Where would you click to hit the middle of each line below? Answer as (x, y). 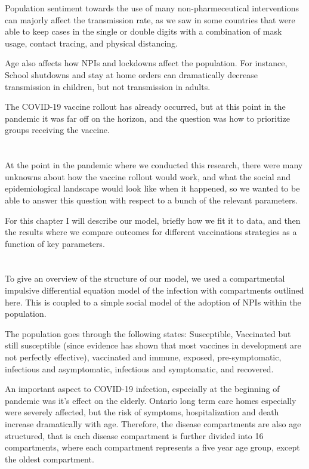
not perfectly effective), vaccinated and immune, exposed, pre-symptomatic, (143, 357)
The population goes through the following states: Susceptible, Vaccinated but (148, 333)
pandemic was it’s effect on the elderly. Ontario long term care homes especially (151, 400)
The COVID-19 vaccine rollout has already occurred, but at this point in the (145, 107)
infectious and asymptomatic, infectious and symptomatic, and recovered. (139, 368)
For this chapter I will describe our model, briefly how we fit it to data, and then (153, 220)
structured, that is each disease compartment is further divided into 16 (134, 435)
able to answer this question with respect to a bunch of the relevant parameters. (151, 200)
